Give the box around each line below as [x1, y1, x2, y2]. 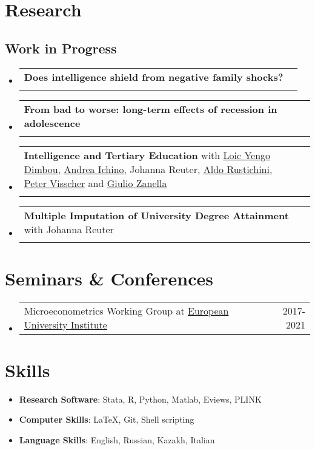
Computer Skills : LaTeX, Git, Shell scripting [19, 413, 194, 426]
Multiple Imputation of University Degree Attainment [24, 208, 289, 222]
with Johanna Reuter [24, 222, 114, 236]
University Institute [24, 317, 107, 332]
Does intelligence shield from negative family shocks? [24, 69, 283, 84]
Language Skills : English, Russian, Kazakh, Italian [19, 434, 215, 446]
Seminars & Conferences [5, 265, 213, 290]
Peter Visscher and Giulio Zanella [24, 176, 167, 190]
